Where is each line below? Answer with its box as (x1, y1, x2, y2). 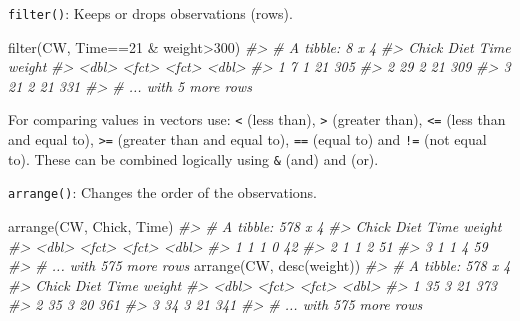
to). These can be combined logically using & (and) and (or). (8, 148, 379, 169)
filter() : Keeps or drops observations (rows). (8, 3, 293, 23)
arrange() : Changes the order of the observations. (8, 182, 318, 203)
